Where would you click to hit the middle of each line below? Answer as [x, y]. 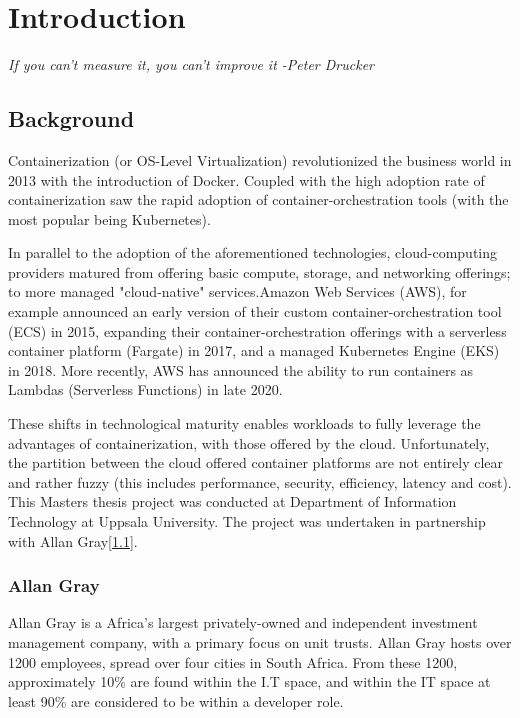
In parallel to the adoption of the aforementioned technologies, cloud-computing [253, 252]
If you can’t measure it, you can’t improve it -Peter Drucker [191, 64]
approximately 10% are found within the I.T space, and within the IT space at [249, 681]
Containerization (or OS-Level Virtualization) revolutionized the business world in [260, 159]
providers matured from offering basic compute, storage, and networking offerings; [259, 271]
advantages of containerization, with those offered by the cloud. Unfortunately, [249, 442]
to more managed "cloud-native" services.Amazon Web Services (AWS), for [237, 291]
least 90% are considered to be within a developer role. [176, 700]
